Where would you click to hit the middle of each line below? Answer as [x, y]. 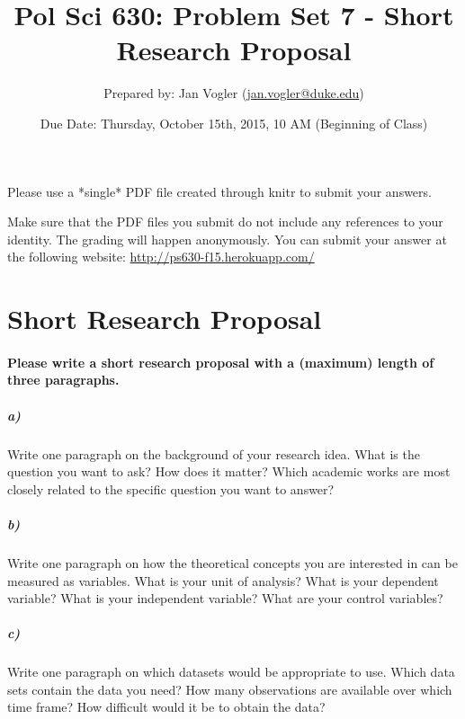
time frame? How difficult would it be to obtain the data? [166, 707]
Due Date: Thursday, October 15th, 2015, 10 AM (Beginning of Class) [234, 123]
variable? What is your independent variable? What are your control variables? [225, 598]
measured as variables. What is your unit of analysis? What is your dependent [223, 580]
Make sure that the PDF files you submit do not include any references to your [225, 222]
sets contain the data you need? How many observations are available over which [230, 689]
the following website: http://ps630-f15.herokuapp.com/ [161, 257]
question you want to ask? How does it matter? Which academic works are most [229, 471]
